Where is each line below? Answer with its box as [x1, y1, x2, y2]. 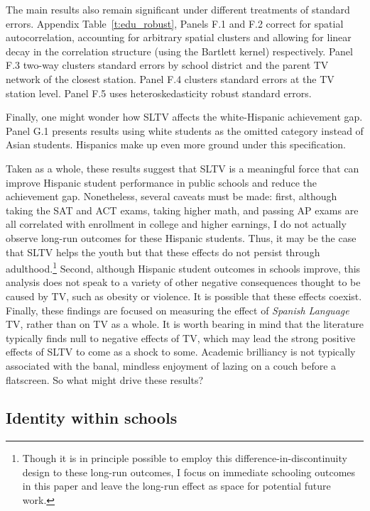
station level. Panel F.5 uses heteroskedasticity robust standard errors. [6, 85, 312, 100]
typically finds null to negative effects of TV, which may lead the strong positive [6, 330, 356, 345]
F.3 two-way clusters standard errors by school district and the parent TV [6, 57, 329, 72]
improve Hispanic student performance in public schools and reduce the [6, 175, 317, 189]
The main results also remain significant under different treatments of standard [6, 2, 350, 16]
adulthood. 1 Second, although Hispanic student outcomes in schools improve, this [6, 259, 361, 275]
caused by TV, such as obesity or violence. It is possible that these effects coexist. [6, 288, 362, 303]
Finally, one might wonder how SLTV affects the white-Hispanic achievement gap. [6, 109, 363, 124]
